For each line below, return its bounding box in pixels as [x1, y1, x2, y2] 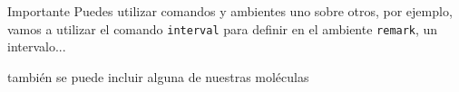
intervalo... [7, 37, 66, 56]
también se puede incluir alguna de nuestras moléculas [7, 67, 309, 86]
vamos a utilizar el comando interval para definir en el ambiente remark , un [7, 19, 438, 38]
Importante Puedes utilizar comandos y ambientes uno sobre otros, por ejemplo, [7, 2, 453, 20]
